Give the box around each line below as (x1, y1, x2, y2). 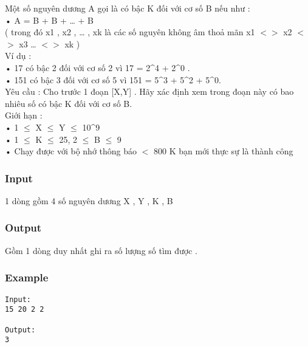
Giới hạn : (5, 109, 43, 122)
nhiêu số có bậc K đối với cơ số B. (5, 97, 132, 109)
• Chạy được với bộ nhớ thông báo (5, 145, 137, 157)
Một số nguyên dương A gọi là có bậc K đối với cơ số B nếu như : (5, 2, 250, 14)
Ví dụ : (5, 49, 32, 62)
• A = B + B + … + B (5, 13, 94, 26)
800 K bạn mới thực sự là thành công (154, 145, 293, 157)
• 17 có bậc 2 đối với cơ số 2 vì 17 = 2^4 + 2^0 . (5, 61, 190, 74)
